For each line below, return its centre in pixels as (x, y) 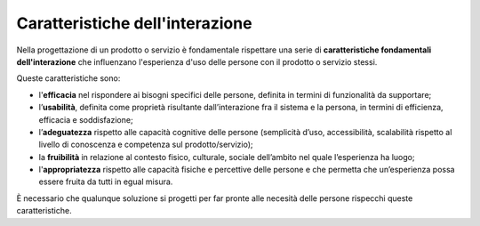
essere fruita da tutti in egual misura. (106, 182)
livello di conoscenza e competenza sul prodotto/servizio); (146, 145)
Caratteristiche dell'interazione (134, 23)
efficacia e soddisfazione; (86, 119)
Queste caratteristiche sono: (68, 78)
